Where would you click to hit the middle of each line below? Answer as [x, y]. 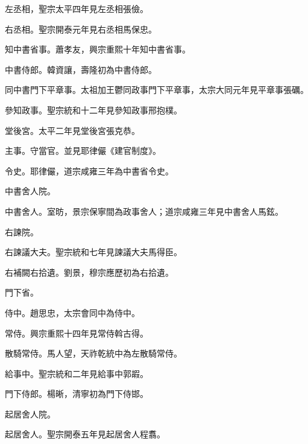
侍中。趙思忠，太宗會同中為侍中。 [72, 312]
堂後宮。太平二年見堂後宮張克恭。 [72, 130]
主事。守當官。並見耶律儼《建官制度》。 [83, 151]
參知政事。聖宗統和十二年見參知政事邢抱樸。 [93, 109]
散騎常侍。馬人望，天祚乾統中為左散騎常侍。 [93, 353]
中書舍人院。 [30, 191]
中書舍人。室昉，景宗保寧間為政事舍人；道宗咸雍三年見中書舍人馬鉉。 [144, 211]
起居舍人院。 [30, 414]
